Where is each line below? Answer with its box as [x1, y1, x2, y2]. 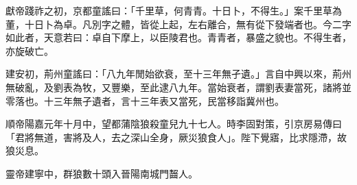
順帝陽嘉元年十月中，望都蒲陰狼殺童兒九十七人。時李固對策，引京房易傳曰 [5, 116, 342, 131]
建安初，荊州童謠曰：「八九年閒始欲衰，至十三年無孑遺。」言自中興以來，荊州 [5, 66, 352, 81]
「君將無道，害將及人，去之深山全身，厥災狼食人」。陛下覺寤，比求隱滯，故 [5, 129, 347, 144]
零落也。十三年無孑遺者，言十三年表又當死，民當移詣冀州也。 [5, 93, 284, 108]
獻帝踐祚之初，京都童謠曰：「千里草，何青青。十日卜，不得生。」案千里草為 [5, 3, 342, 17]
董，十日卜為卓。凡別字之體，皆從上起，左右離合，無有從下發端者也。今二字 [5, 16, 352, 31]
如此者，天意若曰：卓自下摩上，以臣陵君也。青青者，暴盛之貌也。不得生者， [5, 30, 352, 45]
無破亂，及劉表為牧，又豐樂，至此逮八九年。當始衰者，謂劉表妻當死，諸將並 [5, 79, 352, 94]
